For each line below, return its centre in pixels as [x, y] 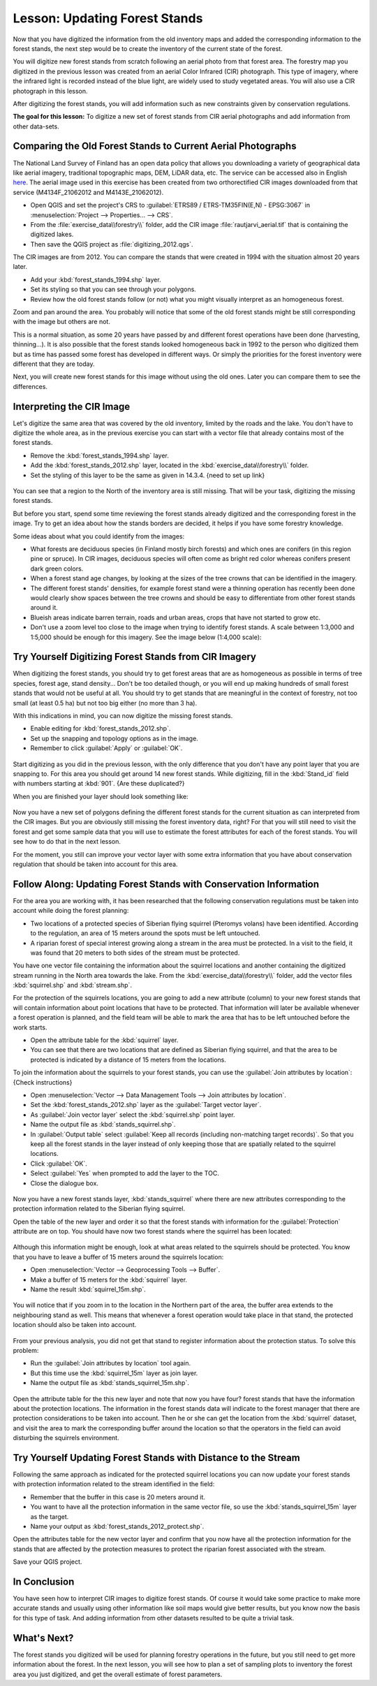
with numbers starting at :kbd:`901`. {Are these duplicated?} [99, 784]
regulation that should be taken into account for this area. [95, 864]
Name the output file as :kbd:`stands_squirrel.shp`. [103, 1124]
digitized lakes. [52, 235]
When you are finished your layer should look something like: [101, 796]
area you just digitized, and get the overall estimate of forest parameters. [118, 1674]
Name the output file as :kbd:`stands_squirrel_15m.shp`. [110, 1383]
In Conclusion [44, 1582]
